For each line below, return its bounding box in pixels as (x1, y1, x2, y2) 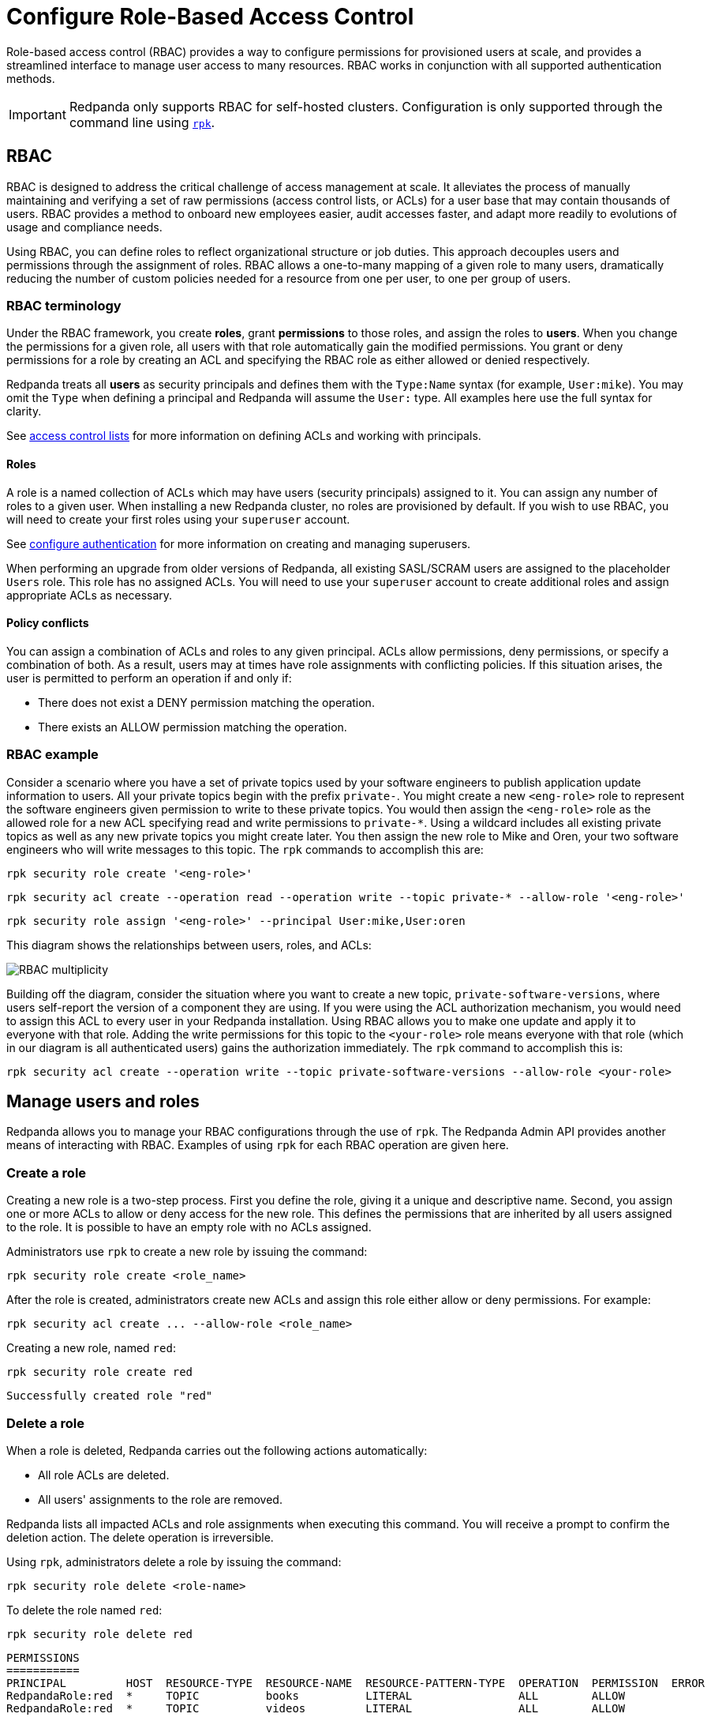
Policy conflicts (6, 616, 89, 630)
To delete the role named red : (6, 1603, 163, 1617)
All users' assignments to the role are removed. (38, 1492, 283, 1506)
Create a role (6, 1164, 87, 1181)
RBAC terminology (6, 297, 122, 314)
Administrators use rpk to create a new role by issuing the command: (6, 1245, 368, 1259)
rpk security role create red (6, 1366, 193, 1379)
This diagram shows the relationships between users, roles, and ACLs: (6, 938, 372, 952)
